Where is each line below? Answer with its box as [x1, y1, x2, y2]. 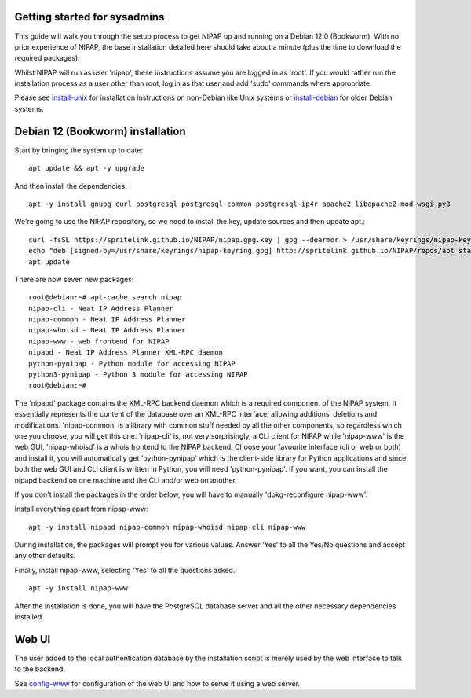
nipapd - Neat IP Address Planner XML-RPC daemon [28, 348, 224, 357]
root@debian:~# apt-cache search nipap [28, 293, 182, 302]
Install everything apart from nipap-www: [14, 504, 148, 514]
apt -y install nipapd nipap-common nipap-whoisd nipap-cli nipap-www [28, 523, 306, 531]
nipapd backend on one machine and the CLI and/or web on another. [14, 476, 237, 485]
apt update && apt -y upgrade [28, 163, 145, 173]
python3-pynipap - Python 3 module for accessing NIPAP [28, 370, 248, 379]
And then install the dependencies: [14, 181, 127, 190]
